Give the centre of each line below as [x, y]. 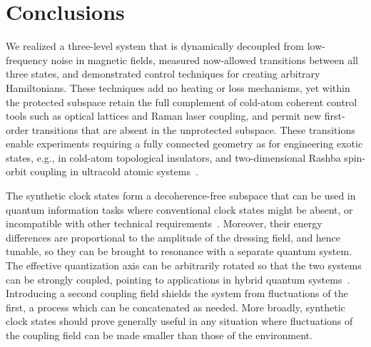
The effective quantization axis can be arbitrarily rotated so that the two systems [184, 265]
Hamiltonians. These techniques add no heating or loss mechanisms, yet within [178, 87]
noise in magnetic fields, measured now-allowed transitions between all [204, 59]
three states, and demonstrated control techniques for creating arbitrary [163, 74]
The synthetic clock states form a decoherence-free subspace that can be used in [181, 196]
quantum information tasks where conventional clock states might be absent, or [179, 209]
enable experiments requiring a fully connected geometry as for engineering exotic [184, 144]
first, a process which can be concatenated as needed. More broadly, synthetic [176, 307]
